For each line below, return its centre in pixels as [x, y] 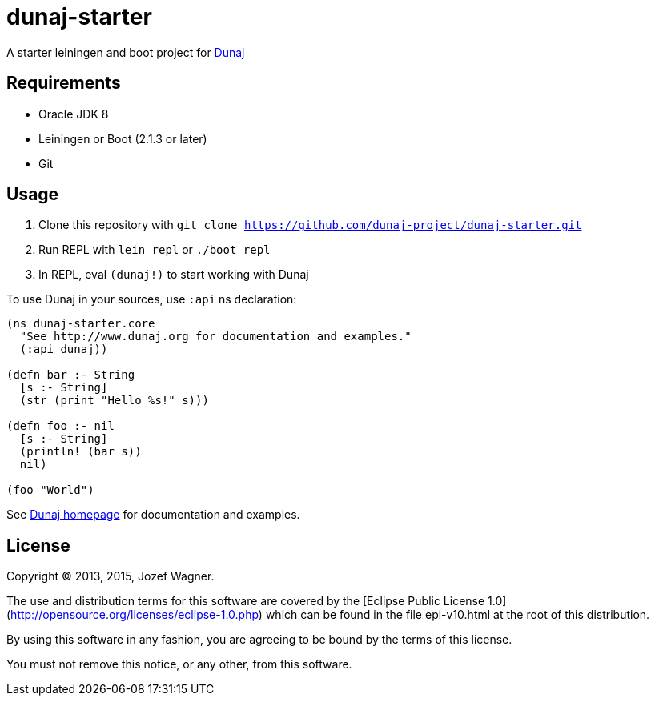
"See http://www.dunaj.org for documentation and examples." [215, 337]
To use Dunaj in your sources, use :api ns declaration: [152, 299]
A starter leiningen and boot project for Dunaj [126, 52]
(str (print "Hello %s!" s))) [114, 401]
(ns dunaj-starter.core [81, 324]
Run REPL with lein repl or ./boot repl [155, 250]
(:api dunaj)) [64, 349]
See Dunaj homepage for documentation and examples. [153, 515]
